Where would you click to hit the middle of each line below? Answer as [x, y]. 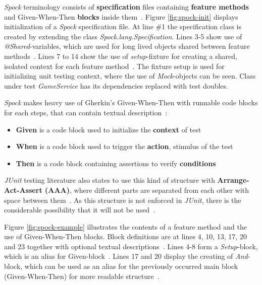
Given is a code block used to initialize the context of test [109, 129]
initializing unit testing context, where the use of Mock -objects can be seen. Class [130, 76]
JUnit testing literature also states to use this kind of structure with [110, 180]
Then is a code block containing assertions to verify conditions [116, 163]
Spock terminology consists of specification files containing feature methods [126, 7]
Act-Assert [23, 190]
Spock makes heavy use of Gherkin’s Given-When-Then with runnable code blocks [131, 102]
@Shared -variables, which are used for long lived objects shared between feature [127, 46]
